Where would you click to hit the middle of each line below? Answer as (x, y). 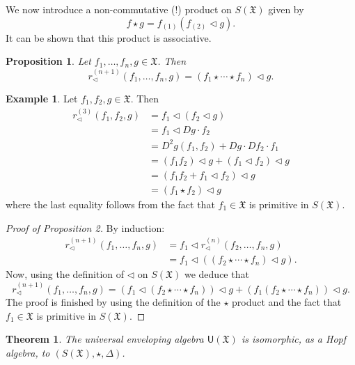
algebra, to (28, 353)
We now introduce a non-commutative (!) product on (119, 9)
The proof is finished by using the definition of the (113, 302)
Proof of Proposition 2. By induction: (85, 227)
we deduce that (216, 274)
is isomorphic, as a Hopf (294, 339)
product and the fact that (287, 302)
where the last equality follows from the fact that (110, 204)
